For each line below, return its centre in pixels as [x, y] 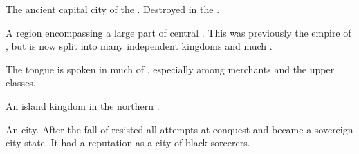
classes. [21, 83]
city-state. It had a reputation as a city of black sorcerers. [128, 143]
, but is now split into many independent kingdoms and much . [139, 46]
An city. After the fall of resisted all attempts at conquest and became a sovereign [179, 129]
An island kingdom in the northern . [83, 105]
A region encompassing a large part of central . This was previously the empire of [178, 32]
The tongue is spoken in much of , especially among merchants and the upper [170, 69]
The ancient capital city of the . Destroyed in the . [113, 9]
